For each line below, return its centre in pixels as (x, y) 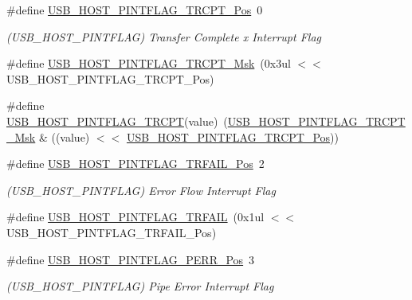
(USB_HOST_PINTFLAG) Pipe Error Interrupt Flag (140, 286)
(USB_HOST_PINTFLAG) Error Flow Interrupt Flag (141, 190)
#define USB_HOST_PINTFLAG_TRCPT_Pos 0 (135, 10)
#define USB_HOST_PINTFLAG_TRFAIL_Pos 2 (135, 164)
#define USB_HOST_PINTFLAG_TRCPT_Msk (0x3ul (149, 63)
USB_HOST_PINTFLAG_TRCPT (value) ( (117, 121)
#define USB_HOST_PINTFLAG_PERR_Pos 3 (131, 259)
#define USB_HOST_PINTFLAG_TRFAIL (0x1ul (135, 217)
